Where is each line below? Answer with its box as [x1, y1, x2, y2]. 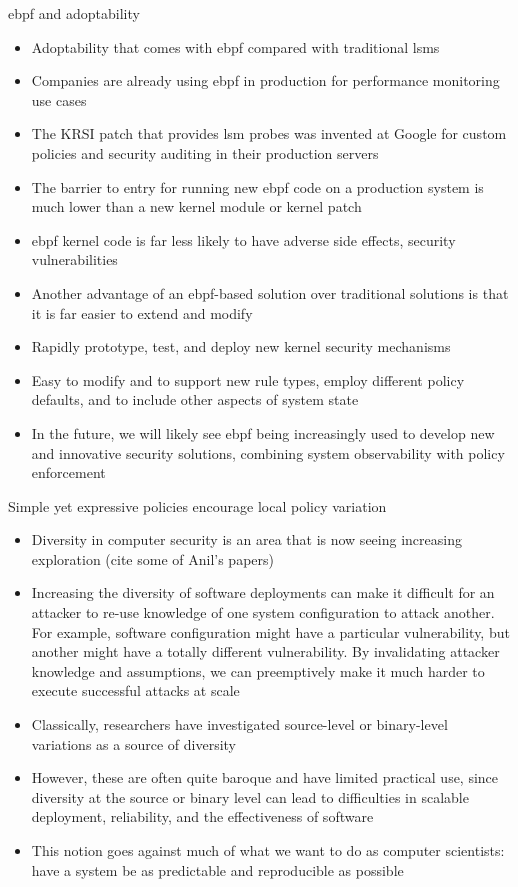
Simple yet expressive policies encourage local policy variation [8, 495, 387, 516]
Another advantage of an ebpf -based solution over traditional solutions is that [31, 282, 509, 303]
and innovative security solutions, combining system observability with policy [31, 442, 505, 463]
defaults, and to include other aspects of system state [31, 389, 359, 410]
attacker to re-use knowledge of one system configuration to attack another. [31, 602, 495, 623]
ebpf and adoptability [8, 3, 140, 23]
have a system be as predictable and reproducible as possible [31, 859, 404, 880]
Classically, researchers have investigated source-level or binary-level [31, 714, 448, 735]
